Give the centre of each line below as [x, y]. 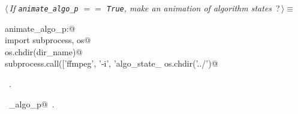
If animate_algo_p [44, 8]
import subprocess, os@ [48, 40]
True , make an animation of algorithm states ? [193, 8]
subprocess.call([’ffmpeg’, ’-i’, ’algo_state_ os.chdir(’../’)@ [112, 63]
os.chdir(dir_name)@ [44, 51]
